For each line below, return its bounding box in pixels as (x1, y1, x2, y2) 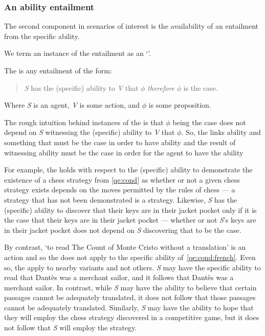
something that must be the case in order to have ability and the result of (4, 136, 236, 147)
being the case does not (172, 116, 246, 127)
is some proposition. (148, 100, 211, 110)
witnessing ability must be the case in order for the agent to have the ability (4, 147, 244, 157)
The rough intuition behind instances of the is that (4, 116, 164, 127)
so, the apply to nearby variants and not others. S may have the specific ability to (4, 262, 261, 272)
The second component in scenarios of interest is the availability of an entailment (4, 21, 259, 31)
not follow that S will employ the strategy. (4, 322, 137, 333)
